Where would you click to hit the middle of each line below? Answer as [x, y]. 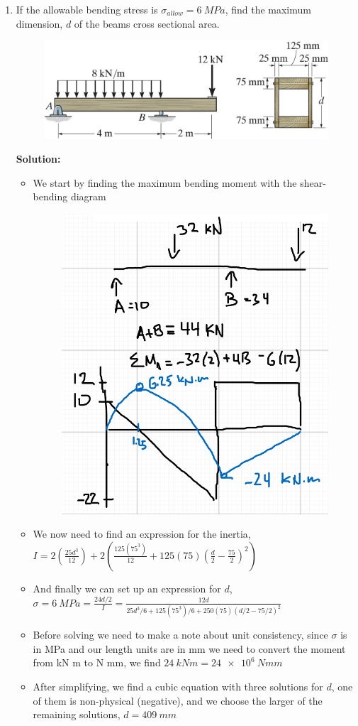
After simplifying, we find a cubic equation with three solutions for [178, 686]
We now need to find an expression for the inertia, [142, 534]
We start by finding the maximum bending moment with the [165, 182]
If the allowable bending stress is [87, 9]
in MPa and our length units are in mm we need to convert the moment [189, 648]
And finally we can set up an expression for [127, 588]
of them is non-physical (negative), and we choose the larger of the [178, 700]
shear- [313, 182]
